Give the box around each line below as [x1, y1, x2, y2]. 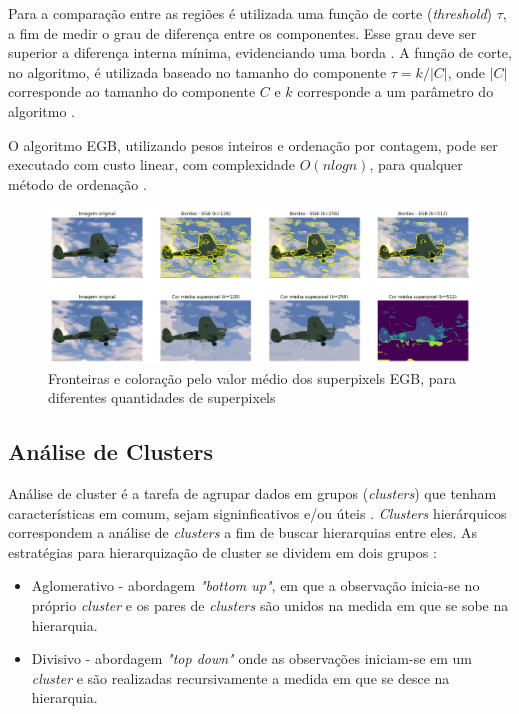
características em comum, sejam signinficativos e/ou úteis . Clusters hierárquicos [8, 502, 507, 523]
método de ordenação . [8, 173, 147, 194]
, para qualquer [369, 154, 463, 175]
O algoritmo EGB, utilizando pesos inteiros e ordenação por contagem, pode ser [8, 134, 498, 155]
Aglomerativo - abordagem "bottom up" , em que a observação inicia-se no [31, 575, 480, 596]
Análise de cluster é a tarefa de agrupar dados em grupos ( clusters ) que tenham [8, 483, 497, 503]
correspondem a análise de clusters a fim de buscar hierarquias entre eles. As [8, 522, 477, 543]
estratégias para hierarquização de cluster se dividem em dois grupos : [8, 541, 437, 562]
